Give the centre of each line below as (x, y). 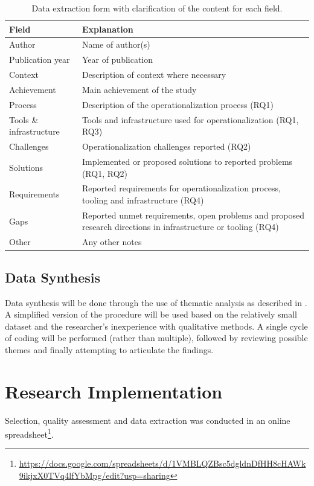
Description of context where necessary (154, 75)
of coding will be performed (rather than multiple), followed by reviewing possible (156, 338)
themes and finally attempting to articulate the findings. (109, 349)
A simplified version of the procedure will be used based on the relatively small (151, 314)
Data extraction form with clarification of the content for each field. (157, 8)
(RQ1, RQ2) (104, 173)
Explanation (107, 29)
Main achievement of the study (139, 89)
